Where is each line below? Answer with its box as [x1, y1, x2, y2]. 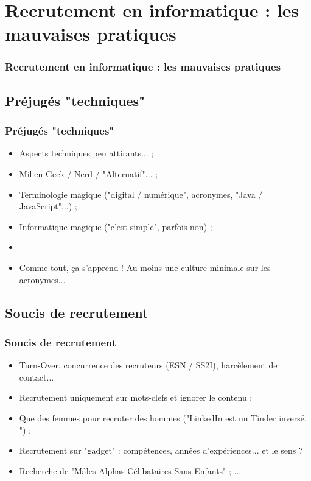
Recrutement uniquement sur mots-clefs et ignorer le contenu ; [19, 391, 253, 404]
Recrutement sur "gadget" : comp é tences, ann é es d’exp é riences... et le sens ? [19, 444, 303, 457]
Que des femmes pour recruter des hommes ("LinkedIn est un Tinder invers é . [19, 411, 307, 424]
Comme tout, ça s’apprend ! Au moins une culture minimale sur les [19, 261, 271, 273]
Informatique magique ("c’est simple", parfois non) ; [19, 220, 212, 233]
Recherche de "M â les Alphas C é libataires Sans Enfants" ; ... [19, 464, 242, 477]
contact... [19, 370, 54, 383]
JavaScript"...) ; [19, 200, 77, 212]
